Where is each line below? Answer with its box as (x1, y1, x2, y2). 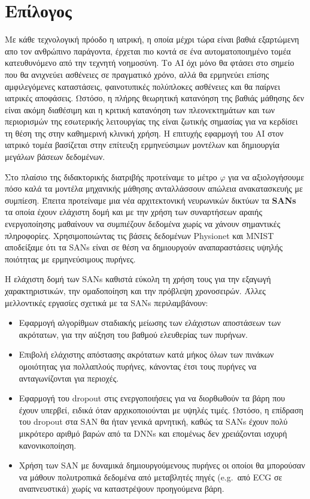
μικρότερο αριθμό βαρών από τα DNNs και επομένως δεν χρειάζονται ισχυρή (19, 427, 287, 439)
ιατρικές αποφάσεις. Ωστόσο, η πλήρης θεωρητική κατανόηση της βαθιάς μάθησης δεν (5, 92, 304, 104)
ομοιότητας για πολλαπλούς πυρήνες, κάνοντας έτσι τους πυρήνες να (19, 359, 257, 372)
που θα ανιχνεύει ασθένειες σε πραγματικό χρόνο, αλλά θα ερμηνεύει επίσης (5, 68, 269, 80)
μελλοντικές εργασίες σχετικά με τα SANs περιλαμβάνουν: (5, 296, 208, 309)
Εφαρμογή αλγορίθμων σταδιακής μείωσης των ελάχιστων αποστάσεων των (19, 316, 281, 329)
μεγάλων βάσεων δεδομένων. (5, 150, 105, 163)
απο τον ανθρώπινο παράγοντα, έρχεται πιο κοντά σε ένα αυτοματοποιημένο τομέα (5, 44, 291, 57)
